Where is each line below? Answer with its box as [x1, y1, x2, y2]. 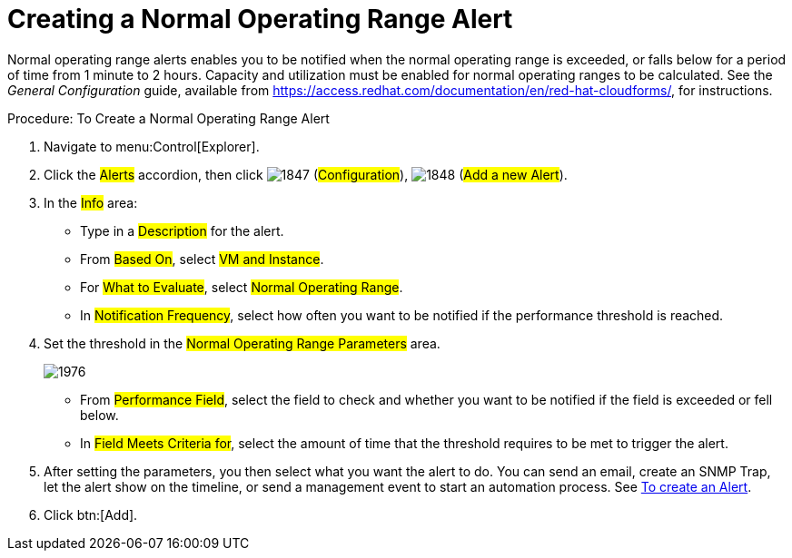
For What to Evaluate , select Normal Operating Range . [80, 279, 403, 295]
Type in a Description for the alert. [80, 222, 284, 239]
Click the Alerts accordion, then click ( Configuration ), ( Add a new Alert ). [44, 166, 568, 182]
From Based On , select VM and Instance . [80, 250, 324, 267]
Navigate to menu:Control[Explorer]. [44, 138, 260, 154]
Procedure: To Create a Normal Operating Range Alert [7, 110, 330, 126]
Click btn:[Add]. [44, 506, 138, 523]
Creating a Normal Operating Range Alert [7, 4, 513, 34]
